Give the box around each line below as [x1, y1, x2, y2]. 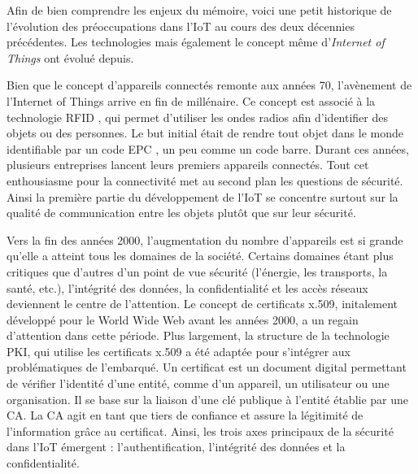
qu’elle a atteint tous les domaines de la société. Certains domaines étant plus [7, 247, 394, 264]
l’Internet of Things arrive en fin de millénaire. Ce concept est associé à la [7, 92, 376, 109]
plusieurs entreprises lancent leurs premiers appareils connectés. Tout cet [7, 156, 369, 173]
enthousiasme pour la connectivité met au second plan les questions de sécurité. [7, 172, 403, 189]
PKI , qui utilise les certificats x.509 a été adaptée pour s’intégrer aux [7, 342, 351, 359]
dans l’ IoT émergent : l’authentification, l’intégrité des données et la [7, 438, 346, 455]
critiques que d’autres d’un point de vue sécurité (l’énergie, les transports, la [7, 263, 388, 280]
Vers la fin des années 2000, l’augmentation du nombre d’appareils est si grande [7, 231, 403, 248]
